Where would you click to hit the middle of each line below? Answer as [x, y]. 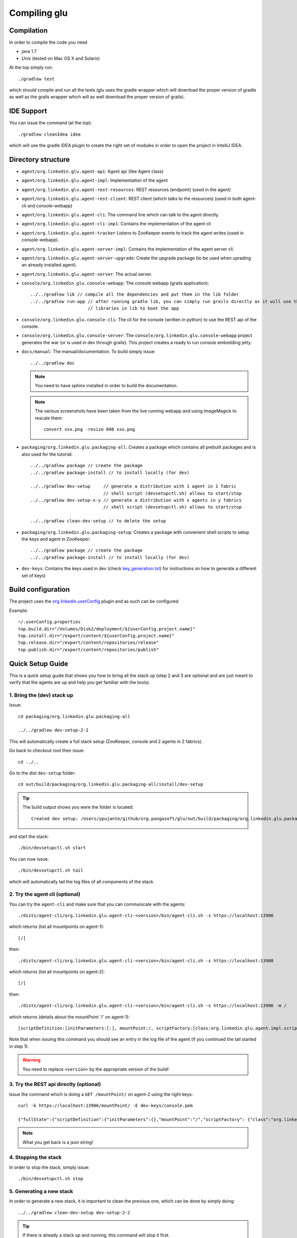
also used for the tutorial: [47, 454]
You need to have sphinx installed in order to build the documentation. [106, 386]
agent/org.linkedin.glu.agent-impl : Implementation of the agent [95, 180]
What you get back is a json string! [58, 1142]
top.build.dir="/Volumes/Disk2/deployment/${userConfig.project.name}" [107, 629]
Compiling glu [38, 13]
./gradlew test [36, 79]
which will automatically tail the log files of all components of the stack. [82, 881]
